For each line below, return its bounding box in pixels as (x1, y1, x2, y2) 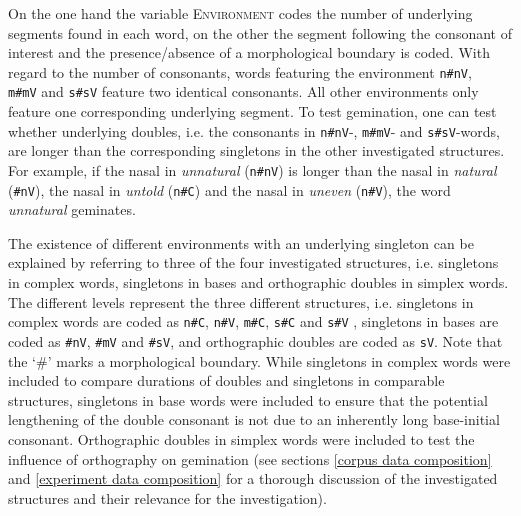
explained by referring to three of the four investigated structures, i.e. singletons (8, 252, 499, 273)
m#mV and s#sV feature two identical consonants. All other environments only (8, 81, 479, 102)
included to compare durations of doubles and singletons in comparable (8, 370, 445, 391)
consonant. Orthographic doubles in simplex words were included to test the (8, 428, 475, 449)
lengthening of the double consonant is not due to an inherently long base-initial (8, 409, 500, 430)
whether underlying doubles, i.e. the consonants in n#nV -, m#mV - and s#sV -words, (8, 120, 500, 141)
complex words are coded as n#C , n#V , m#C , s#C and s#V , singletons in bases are (8, 311, 499, 332)
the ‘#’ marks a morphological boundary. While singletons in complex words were (8, 350, 511, 371)
